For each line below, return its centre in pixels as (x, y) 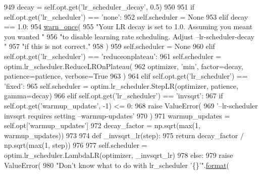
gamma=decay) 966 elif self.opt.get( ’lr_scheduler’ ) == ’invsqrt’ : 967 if (114, 96)
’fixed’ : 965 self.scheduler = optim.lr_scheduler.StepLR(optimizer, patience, (121, 85)
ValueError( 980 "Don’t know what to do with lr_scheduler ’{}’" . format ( (117, 165)
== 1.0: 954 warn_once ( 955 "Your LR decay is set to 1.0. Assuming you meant (128, 26)
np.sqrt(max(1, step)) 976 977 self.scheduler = (76, 145)
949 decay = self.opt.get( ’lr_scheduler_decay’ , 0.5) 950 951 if (99, 7)
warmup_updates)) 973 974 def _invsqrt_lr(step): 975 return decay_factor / (124, 135)
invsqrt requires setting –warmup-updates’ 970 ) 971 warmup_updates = (117, 115)
